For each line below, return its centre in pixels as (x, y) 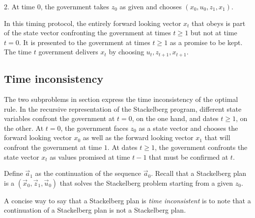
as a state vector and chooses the (188, 128)
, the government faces (94, 128)
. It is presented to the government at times (85, 42)
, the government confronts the (201, 147)
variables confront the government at (59, 118)
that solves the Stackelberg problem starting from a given (146, 182)
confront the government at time (53, 147)
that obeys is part (219, 23)
